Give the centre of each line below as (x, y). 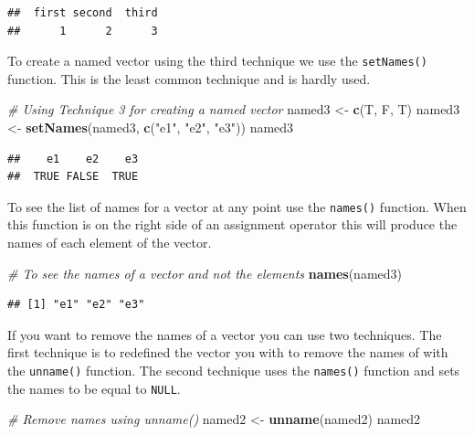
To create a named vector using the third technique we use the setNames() (217, 61)
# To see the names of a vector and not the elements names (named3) (205, 273)
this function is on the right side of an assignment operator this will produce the (232, 224)
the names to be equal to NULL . (94, 388)
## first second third (83, 13)
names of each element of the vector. (110, 243)
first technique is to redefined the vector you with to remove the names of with (228, 352)
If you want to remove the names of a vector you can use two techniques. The (225, 334)
